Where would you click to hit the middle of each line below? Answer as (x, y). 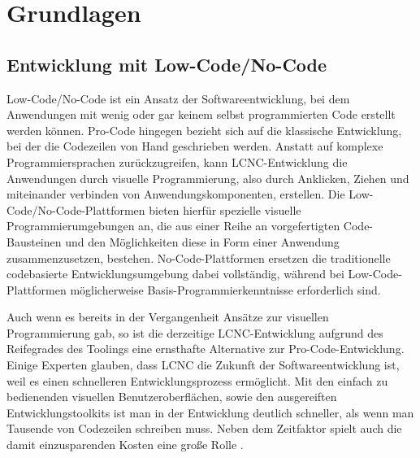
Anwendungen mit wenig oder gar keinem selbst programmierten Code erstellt (201, 114)
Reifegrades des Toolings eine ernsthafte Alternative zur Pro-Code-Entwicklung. (206, 349)
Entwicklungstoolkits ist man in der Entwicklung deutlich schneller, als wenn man (210, 412)
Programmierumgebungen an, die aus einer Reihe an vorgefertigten (173, 226)
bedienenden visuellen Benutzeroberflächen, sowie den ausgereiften (172, 397)
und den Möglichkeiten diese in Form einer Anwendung (202, 241)
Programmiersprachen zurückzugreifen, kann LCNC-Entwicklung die (177, 161)
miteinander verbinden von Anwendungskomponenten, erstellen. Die (176, 194)
